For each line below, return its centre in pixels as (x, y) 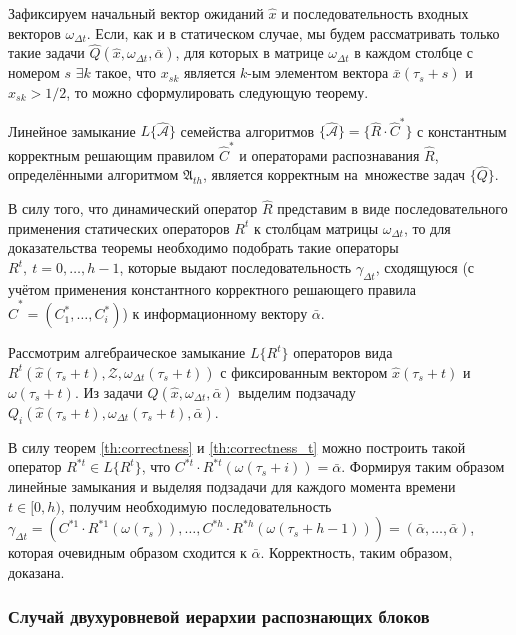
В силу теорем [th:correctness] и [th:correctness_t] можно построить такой (237, 446)
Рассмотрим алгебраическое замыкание (127, 352)
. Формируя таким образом (423, 466)
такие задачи (46, 52)
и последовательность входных (375, 13)
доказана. (36, 571)
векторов (34, 32)
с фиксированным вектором (304, 371)
